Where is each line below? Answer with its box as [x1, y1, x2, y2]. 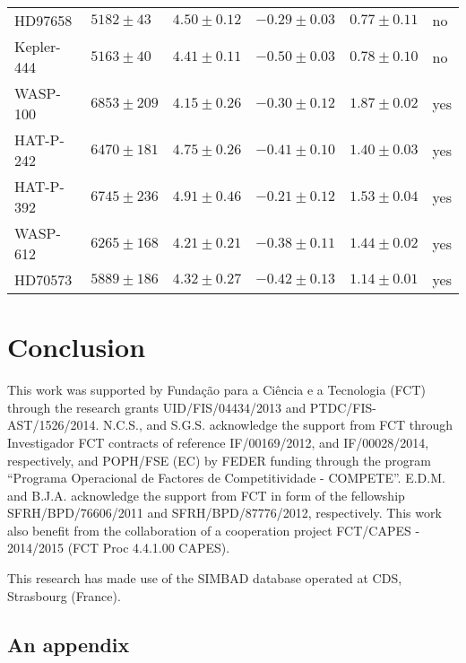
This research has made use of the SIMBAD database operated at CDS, [7, 569, 402, 588]
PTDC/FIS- [309, 397, 376, 416]
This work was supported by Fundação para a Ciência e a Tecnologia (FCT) [7, 380, 426, 399]
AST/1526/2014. [7, 415, 99, 434]
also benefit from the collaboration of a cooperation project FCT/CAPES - [7, 520, 420, 539]
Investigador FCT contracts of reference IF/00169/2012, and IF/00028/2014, [7, 432, 429, 451]
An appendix [7, 630, 130, 658]
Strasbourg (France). [7, 586, 121, 605]
